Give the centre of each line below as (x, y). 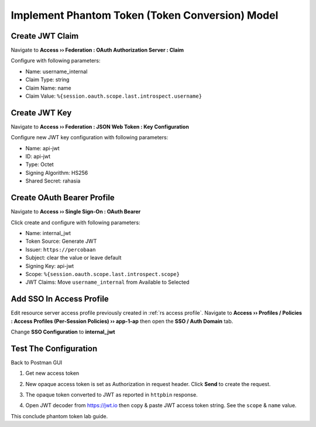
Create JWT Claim (45, 36)
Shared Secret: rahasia (53, 181)
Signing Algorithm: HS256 (57, 173)
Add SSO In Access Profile (60, 299)
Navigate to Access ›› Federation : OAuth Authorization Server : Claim (97, 50)
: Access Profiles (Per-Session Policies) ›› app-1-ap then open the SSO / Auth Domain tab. (122, 321)
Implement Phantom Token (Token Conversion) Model (145, 15)
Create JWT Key (41, 113)
